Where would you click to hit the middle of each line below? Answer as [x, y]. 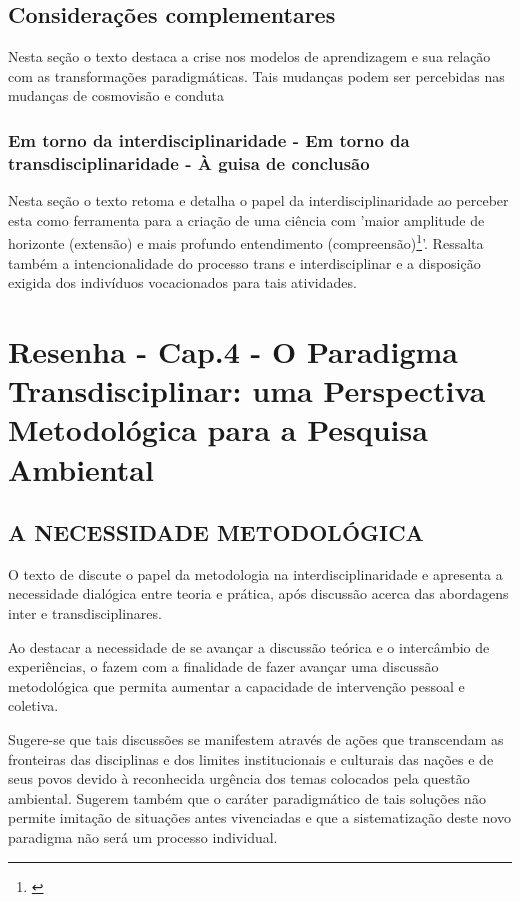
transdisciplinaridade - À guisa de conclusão [189, 162]
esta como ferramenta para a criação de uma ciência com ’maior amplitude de [246, 219]
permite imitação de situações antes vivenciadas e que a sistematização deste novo [259, 817]
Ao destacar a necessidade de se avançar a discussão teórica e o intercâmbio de [249, 646]
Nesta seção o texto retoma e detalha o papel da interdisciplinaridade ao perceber [258, 200]
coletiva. [33, 705]
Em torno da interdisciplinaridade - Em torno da [209, 139]
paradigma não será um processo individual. [143, 837]
